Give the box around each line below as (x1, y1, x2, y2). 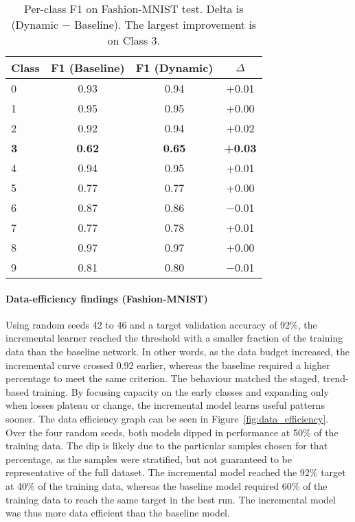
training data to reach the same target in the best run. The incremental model (5, 492, 336, 506)
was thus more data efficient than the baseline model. (5, 506, 230, 520)
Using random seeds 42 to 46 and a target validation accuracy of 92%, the (5, 317, 317, 331)
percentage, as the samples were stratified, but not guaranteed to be (5, 451, 292, 466)
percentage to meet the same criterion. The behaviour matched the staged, (5, 371, 320, 385)
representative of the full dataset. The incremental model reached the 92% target (5, 465, 346, 479)
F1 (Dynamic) (135, 60, 214, 75)
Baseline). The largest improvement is (74, 16, 257, 32)
